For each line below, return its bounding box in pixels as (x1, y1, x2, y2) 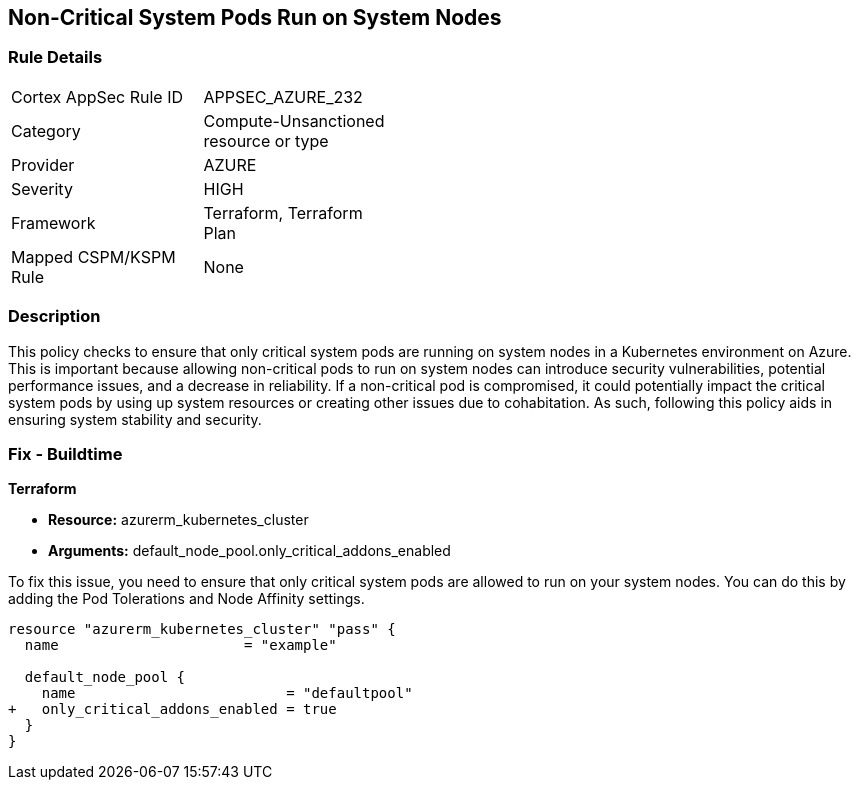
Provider (11, 154, 75, 175)
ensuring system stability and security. (8, 410, 262, 428)
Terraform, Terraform (203, 202, 363, 223)
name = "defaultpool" (41, 685, 413, 702)
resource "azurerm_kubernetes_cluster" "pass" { (8, 621, 396, 638)
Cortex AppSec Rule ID (11, 86, 184, 107)
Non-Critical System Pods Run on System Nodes (8, 5, 502, 30)
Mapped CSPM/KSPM (11, 246, 176, 267)
